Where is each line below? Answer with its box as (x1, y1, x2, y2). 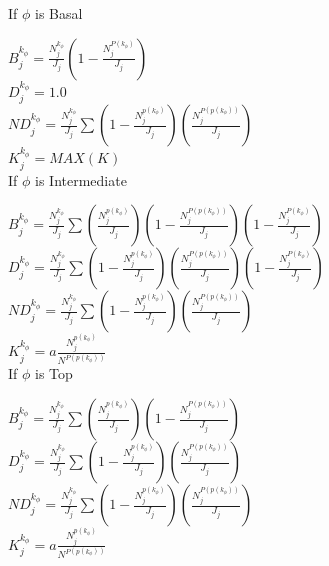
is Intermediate (35, 169, 127, 190)
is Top (35, 363, 73, 384)
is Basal (35, 3, 83, 23)
